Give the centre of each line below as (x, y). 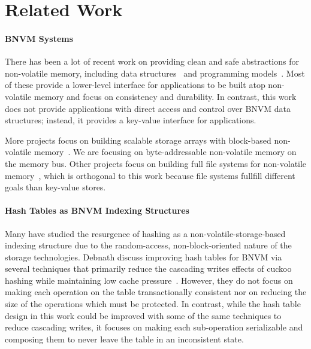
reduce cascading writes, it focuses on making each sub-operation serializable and (154, 327)
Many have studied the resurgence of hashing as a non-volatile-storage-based (145, 233)
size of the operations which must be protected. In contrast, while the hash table (153, 304)
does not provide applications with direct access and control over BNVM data (148, 108)
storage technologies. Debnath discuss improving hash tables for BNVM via (144, 257)
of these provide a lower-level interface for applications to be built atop (135, 85)
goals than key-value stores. (55, 187)
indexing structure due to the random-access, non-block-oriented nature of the (148, 245)
